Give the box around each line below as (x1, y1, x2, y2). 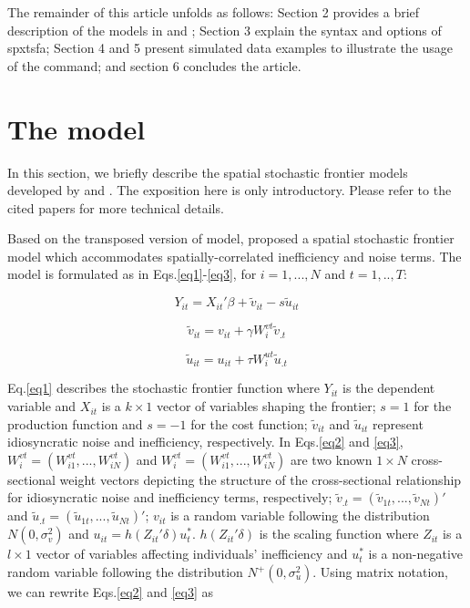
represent (373, 414, 424, 433)
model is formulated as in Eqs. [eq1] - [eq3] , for (7, 264, 257, 283)
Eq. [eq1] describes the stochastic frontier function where (7, 378, 320, 397)
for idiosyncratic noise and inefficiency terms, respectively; (7, 488, 332, 507)
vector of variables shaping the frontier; (157, 397, 376, 416)
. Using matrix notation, (312, 562, 448, 582)
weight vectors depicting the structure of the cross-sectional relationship (59, 469, 462, 489)
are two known (290, 449, 373, 469)
